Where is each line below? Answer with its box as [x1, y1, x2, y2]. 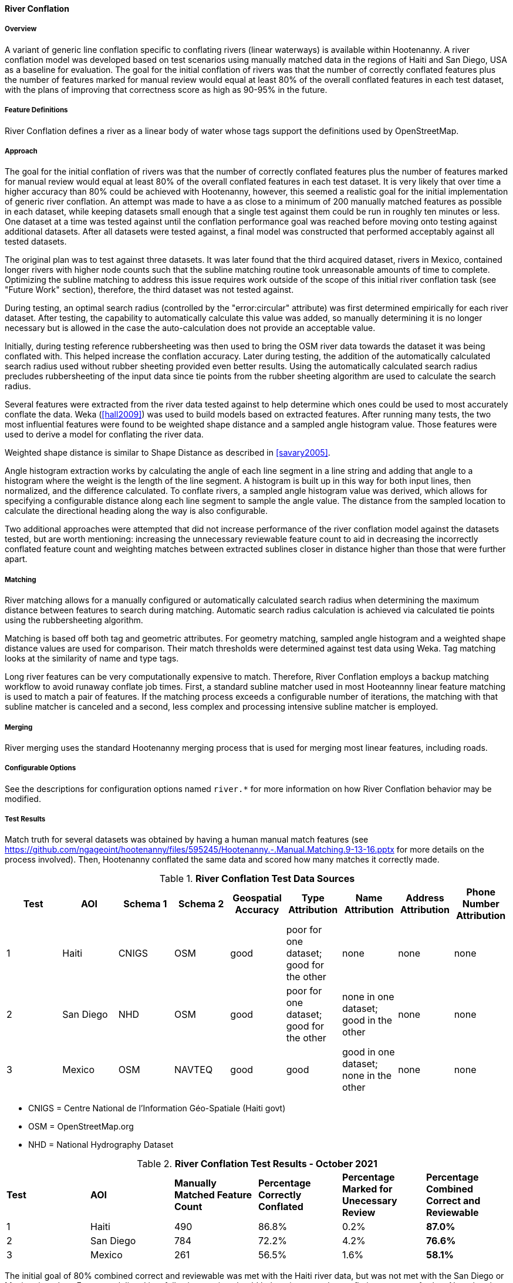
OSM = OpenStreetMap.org [28, 1121, 134, 1132]
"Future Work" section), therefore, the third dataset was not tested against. [5, 285, 294, 295]
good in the [342, 1014, 393, 1027]
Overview [5, 25, 37, 34]
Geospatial [232, 892, 282, 904]
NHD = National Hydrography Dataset [28, 1140, 174, 1150]
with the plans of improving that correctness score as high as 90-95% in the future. [5, 84, 328, 95]
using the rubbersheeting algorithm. [5, 615, 143, 626]
